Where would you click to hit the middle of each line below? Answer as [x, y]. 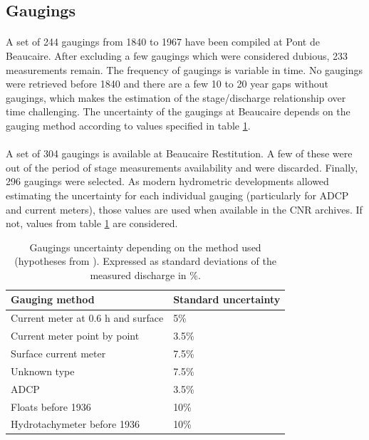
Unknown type [43, 371]
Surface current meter [58, 353]
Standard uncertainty [227, 299]
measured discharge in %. [145, 274]
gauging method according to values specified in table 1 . [128, 125]
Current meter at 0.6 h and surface [87, 318]
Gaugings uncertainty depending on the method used [145, 247]
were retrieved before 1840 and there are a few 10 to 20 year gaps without [167, 84]
